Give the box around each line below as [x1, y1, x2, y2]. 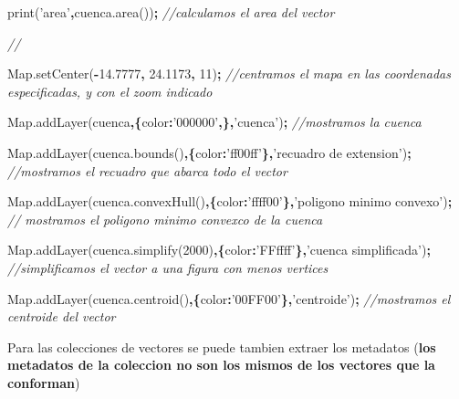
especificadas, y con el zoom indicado [7, 81, 213, 100]
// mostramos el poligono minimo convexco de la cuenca [7, 209, 323, 228]
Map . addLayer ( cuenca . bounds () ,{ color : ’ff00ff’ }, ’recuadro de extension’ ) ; [7, 142, 412, 162]
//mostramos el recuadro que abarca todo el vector [7, 161, 287, 180]
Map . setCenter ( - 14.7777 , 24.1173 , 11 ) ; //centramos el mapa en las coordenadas [7, 64, 451, 83]
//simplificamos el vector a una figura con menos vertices [7, 257, 329, 277]
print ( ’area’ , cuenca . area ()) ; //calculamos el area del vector [7, 3, 335, 21]
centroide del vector [7, 307, 116, 326]
